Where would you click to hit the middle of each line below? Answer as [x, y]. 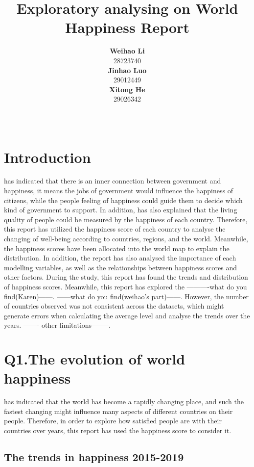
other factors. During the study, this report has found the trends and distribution [126, 277]
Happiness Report [127, 27]
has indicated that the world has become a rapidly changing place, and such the [124, 402]
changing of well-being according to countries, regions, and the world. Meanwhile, [126, 238]
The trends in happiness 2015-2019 [94, 456]
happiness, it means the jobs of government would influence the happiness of [118, 190]
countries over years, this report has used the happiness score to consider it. [118, 430]
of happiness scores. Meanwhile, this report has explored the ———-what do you [126, 286]
